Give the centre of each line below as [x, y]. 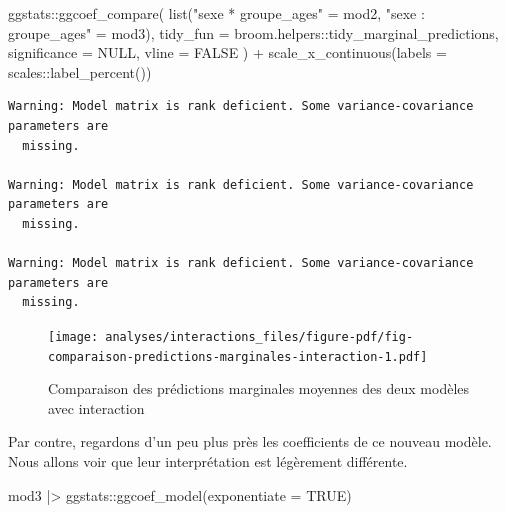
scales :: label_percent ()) [80, 71]
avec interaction [96, 407]
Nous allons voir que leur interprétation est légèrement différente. [208, 461]
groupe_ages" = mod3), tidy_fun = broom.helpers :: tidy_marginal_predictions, [253, 32]
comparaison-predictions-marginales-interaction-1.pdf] [238, 356]
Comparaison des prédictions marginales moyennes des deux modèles [259, 388]
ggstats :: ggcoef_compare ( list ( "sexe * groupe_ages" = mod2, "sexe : [216, 13]
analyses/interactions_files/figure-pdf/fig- [259, 336]
